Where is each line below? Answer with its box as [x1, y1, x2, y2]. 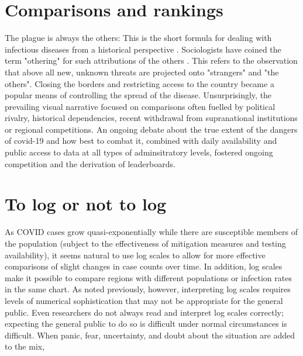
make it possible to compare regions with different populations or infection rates [5, 271, 292, 284]
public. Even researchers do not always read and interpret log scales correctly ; [5, 306, 284, 318]
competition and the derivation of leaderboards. [5, 157, 175, 170]
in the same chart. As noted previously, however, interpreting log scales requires [5, 283, 291, 295]
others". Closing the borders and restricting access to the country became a [5, 77, 274, 89]
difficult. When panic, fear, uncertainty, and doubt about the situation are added [5, 329, 295, 341]
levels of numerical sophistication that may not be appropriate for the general [5, 294, 283, 306]
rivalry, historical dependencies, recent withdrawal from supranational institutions [5, 112, 298, 124]
